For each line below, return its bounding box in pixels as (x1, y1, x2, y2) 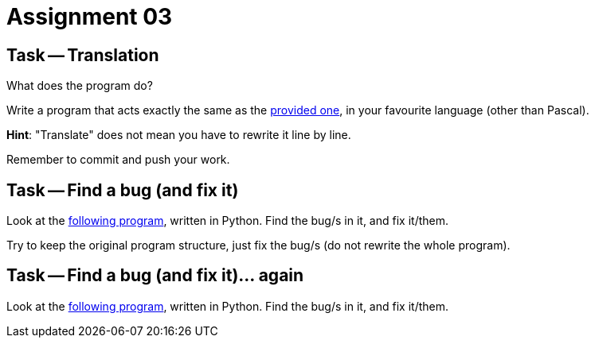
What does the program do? (6, 79, 153, 93)
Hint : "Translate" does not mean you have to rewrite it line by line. (6, 128, 351, 142)
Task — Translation (6, 44, 159, 65)
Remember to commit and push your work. (6, 153, 230, 167)
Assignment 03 (6, 3, 173, 30)
